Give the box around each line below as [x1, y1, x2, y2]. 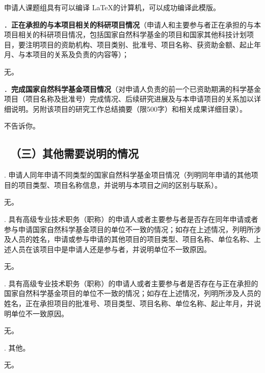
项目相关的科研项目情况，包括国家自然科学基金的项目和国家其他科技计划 [4, 29, 247, 40]
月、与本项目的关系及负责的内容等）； [4, 49, 129, 60]
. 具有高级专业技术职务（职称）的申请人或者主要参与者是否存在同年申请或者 [4, 213, 258, 224]
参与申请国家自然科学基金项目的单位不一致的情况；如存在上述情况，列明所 [4, 223, 254, 234]
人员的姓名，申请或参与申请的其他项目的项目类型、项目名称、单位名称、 [11, 234, 254, 244]
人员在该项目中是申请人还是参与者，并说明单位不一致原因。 [11, 243, 211, 254]
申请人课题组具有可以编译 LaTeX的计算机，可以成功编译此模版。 [4, 2, 221, 12]
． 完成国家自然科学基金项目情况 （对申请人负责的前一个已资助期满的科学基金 [4, 83, 261, 94]
